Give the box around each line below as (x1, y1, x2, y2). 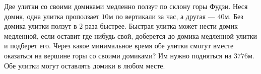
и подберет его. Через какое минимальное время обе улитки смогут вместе (4, 40, 234, 51)
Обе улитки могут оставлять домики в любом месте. (4, 60, 165, 70)
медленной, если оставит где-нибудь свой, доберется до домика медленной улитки (4, 30, 257, 41)
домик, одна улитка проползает (4, 11, 99, 21)
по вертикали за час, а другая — (115, 11, 215, 21)
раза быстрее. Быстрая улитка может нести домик (85, 21, 238, 31)
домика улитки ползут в (4, 21, 77, 31)
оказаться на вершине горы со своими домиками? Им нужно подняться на (4, 50, 232, 60)
